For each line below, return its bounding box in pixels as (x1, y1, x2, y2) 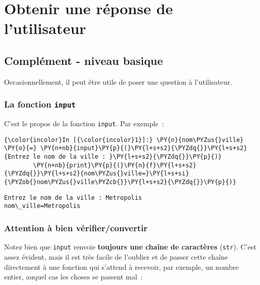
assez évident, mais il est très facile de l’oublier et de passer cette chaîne (4, 251, 228, 262)
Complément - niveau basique (4, 52, 163, 68)
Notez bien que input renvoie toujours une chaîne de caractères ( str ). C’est (4, 241, 256, 252)
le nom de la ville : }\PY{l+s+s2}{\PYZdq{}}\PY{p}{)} (33, 153, 222, 161)
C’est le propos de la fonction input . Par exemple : (4, 118, 164, 129)
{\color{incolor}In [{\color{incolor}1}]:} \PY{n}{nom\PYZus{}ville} (4, 136, 244, 144)
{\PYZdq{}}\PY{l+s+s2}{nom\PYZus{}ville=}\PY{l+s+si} (4, 170, 190, 177)
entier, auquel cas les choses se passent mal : (4, 271, 143, 282)
